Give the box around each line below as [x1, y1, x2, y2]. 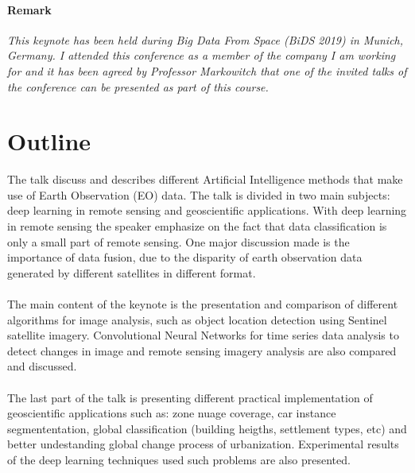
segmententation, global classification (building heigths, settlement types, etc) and [7, 420, 407, 436]
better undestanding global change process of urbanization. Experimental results [7, 436, 399, 452]
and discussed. [7, 358, 77, 374]
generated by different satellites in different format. [7, 264, 256, 281]
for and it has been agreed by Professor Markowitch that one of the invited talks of [7, 62, 407, 79]
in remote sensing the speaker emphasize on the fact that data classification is [7, 218, 387, 235]
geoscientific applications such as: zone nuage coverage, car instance [7, 405, 336, 421]
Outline [7, 125, 91, 157]
